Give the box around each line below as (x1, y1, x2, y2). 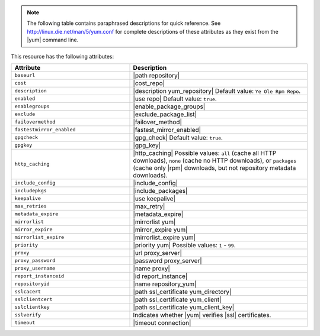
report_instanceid (14, 273, 65, 279)
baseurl (14, 72, 36, 79)
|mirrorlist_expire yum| (133, 233, 196, 241)
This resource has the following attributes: (11, 53, 114, 60)
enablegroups (14, 104, 50, 109)
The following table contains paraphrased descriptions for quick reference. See (27, 20, 221, 27)
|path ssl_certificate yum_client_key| (133, 303, 235, 311)
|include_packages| (133, 186, 188, 195)
